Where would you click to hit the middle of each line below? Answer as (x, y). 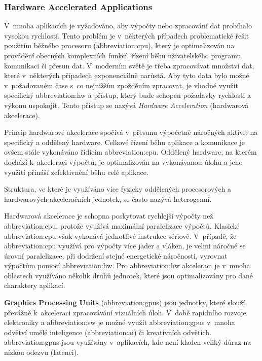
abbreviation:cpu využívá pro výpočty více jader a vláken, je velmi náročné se (125, 246)
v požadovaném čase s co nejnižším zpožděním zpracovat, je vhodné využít (121, 85)
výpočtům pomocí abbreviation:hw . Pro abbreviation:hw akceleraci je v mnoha (127, 265)
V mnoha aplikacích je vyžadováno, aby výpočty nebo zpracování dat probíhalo (128, 26)
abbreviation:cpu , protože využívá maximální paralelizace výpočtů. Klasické (122, 225)
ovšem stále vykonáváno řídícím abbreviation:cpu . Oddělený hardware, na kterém (130, 152)
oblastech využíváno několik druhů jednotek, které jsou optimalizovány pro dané (129, 275)
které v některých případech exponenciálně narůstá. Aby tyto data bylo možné (127, 75)
